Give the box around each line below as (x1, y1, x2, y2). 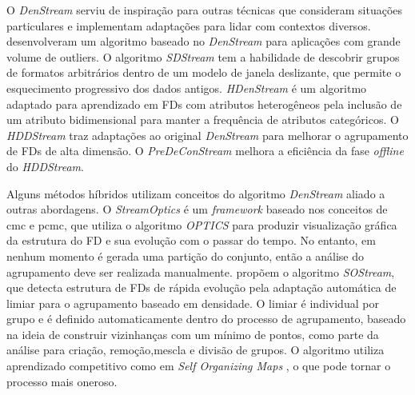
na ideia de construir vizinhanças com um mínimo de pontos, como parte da (6, 325, 379, 342)
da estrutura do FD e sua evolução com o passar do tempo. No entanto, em (6, 232, 376, 249)
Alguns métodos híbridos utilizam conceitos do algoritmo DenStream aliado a (6, 185, 385, 201)
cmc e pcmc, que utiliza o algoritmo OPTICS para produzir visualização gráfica (6, 216, 397, 233)
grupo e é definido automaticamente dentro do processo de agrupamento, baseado (6, 310, 406, 327)
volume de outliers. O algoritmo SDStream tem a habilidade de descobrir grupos (6, 48, 400, 65)
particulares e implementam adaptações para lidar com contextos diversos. (6, 17, 371, 34)
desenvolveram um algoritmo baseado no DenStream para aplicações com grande (6, 33, 401, 50)
